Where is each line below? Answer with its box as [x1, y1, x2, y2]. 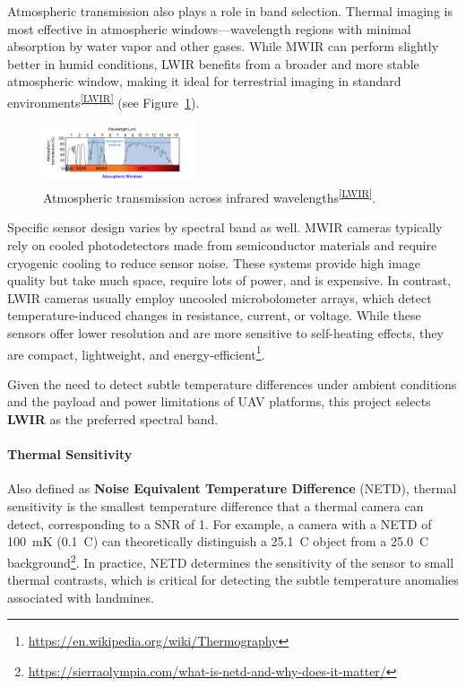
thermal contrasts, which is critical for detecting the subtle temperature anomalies [7, 570, 459, 589]
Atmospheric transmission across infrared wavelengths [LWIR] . [43, 186, 376, 206]
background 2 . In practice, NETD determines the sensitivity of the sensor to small [7, 550, 454, 571]
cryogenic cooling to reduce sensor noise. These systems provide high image [7, 253, 421, 272]
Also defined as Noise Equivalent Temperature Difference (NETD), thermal [7, 479, 457, 498]
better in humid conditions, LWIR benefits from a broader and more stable [7, 54, 419, 73]
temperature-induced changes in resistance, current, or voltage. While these [7, 306, 421, 325]
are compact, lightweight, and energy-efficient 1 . [7, 342, 265, 363]
